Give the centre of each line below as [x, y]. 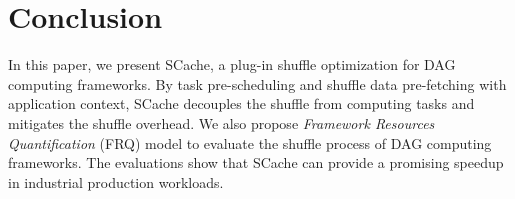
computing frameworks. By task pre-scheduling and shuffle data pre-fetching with [257, 83]
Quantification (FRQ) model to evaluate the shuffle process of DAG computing [250, 142]
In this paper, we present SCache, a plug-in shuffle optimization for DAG [232, 64]
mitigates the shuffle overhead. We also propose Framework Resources [221, 122]
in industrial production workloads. [116, 181]
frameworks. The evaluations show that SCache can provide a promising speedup [256, 162]
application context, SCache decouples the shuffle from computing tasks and [241, 103]
